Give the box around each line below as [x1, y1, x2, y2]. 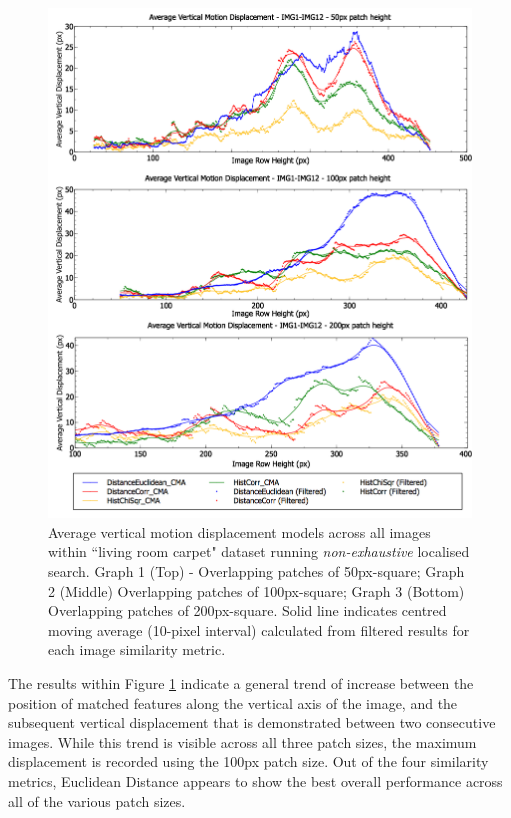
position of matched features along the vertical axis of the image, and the [8, 692, 458, 713]
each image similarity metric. [48, 639, 226, 660]
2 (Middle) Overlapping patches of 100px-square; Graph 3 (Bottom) [48, 580, 465, 601]
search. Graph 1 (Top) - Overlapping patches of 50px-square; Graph [48, 560, 465, 581]
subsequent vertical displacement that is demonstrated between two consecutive [8, 712, 496, 733]
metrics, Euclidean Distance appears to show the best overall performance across [8, 770, 503, 791]
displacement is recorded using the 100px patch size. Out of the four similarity [8, 751, 489, 772]
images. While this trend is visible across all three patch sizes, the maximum [8, 731, 477, 752]
